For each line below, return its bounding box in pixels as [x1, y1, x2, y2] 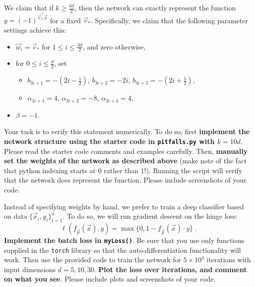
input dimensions [4, 264, 56, 274]
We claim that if [4, 2, 53, 12]
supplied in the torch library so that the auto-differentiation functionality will [4, 244, 241, 255]
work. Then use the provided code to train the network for [4, 254, 181, 265]
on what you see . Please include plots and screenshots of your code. [4, 274, 215, 284]
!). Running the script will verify [144, 165, 243, 175]
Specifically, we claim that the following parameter [95, 15, 248, 25]
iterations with [207, 254, 251, 265]
